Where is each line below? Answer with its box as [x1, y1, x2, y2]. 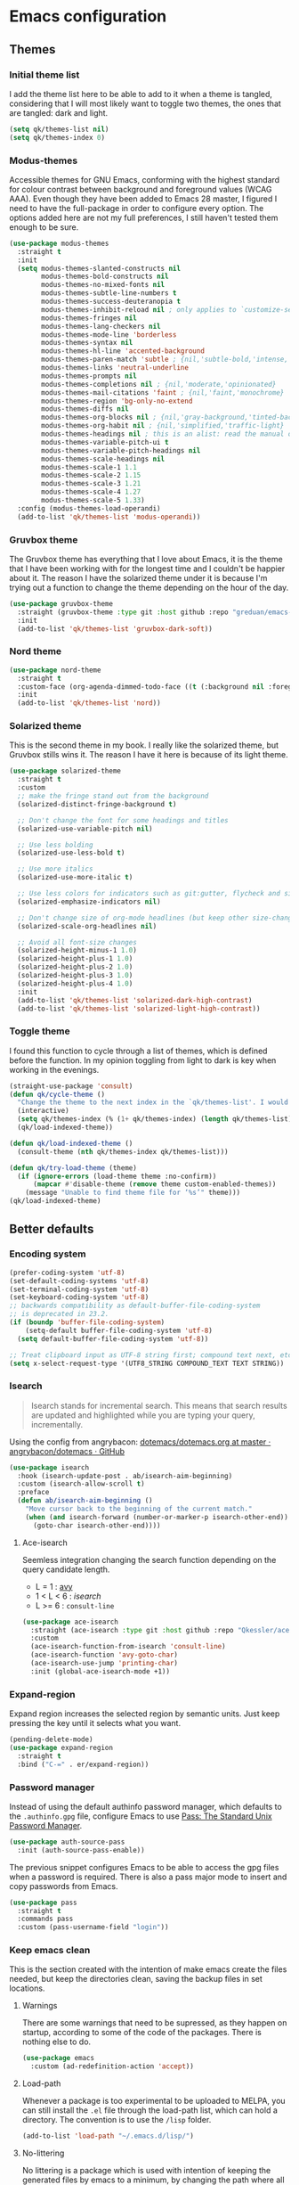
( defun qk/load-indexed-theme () [9, 1139, 133, 1148]
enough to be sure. [9, 221, 79, 233]
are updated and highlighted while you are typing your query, [30, 1410, 255, 1420]
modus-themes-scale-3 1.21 [41, 479, 141, 488]
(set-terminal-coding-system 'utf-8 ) [9, 1285, 149, 1294]
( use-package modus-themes [9, 239, 109, 248]
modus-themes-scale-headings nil [41, 454, 166, 463]
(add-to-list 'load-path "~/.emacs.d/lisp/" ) [21, 2132, 194, 2140]
